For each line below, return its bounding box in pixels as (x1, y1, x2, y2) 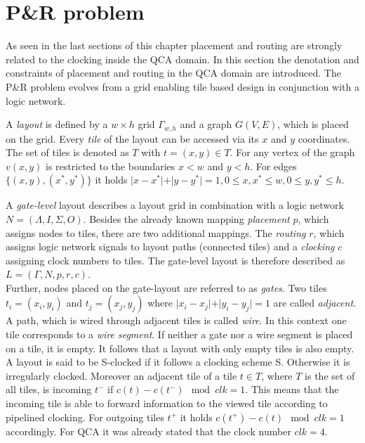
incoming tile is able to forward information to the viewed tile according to (6, 396, 328, 411)
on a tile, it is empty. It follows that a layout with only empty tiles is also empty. (6, 340, 354, 355)
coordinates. (298, 131, 350, 146)
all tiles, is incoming (6, 382, 92, 397)
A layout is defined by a (6, 117, 108, 131)
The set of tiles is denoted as (6, 145, 129, 160)
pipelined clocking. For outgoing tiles (6, 409, 164, 424)
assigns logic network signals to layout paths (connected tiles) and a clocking (6, 239, 335, 254)
